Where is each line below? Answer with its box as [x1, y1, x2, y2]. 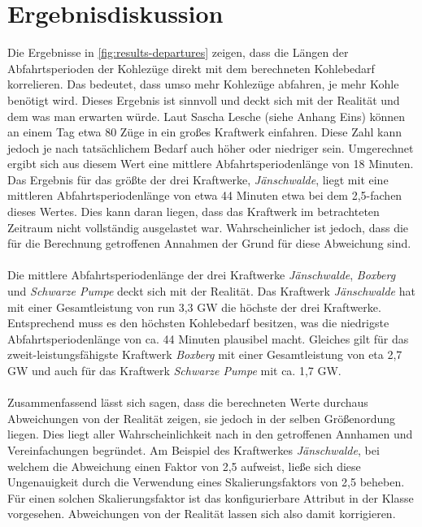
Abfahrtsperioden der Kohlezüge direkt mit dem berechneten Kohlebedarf [7, 59, 375, 76]
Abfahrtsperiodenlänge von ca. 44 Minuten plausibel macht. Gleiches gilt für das [7, 330, 409, 347]
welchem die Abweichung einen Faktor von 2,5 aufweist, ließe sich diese [7, 457, 361, 474]
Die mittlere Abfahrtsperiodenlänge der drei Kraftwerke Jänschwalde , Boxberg [7, 266, 396, 283]
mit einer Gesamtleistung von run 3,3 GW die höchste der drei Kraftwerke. [7, 298, 381, 315]
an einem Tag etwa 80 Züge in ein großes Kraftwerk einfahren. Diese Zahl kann [7, 123, 402, 140]
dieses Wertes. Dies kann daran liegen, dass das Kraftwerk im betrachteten [7, 203, 380, 220]
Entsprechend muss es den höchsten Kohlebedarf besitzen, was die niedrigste [7, 314, 389, 331]
